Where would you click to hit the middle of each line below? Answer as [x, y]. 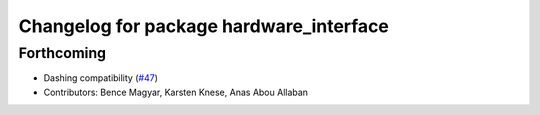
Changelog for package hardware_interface [204, 26]
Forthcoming [62, 53]
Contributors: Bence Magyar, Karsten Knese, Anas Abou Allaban [176, 92]
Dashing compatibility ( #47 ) [101, 78]
